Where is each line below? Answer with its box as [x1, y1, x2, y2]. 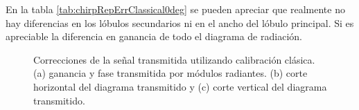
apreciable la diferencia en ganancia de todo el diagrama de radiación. [6, 29, 302, 44]
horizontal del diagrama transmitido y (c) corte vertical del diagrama [33, 79, 327, 93]
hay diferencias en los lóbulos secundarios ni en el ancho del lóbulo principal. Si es [6, 15, 354, 30]
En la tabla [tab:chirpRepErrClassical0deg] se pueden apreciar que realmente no [6, 2, 345, 16]
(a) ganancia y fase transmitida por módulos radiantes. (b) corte [33, 66, 308, 80]
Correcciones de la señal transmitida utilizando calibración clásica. [33, 52, 315, 66]
